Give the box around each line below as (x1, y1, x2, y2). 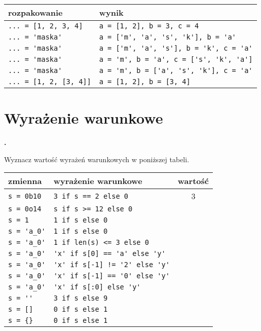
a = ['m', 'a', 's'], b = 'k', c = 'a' (99, 44, 253, 52)
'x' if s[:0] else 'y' (53, 283, 141, 291)
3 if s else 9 (53, 294, 108, 303)
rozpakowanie (8, 7, 63, 18)
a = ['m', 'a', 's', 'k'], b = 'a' (99, 33, 236, 41)
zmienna (8, 175, 42, 187)
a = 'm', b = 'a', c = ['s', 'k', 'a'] (99, 55, 253, 63)
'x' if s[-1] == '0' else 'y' (53, 272, 170, 280)
